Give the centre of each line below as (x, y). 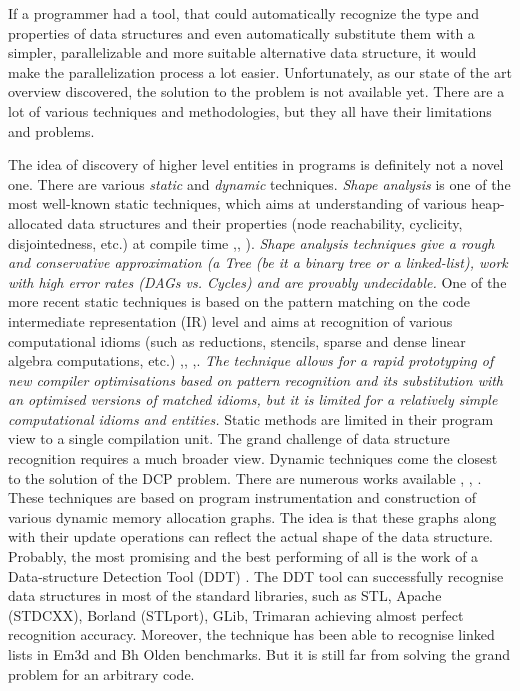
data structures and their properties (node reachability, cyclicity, (265, 222)
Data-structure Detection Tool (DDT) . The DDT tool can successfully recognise (256, 575)
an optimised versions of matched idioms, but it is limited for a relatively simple (253, 399)
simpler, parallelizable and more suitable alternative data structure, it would (242, 52)
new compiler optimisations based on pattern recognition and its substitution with (256, 379)
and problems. (51, 130)
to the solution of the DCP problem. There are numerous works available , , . (245, 477)
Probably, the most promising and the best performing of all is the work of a (243, 556)
